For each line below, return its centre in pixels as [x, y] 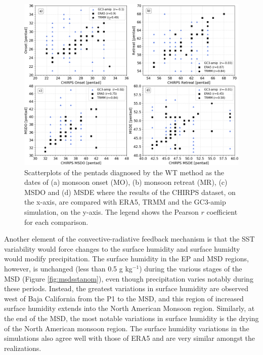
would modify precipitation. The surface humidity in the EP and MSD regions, [126, 259]
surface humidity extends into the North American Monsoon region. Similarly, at [129, 308]
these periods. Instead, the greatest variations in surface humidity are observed [126, 288]
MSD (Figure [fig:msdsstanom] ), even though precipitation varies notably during [129, 278]
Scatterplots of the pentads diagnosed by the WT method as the [124, 172]
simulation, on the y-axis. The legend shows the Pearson [112, 211]
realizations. [23, 348]
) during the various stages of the [191, 268]
